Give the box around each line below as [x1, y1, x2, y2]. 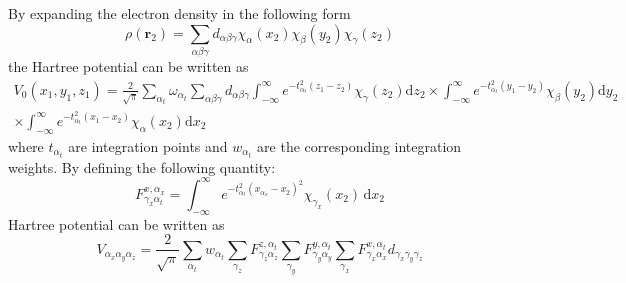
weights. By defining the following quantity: [8, 156, 276, 177]
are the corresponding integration [257, 135, 462, 156]
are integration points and [68, 135, 228, 156]
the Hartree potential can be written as [8, 55, 249, 76]
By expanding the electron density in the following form [8, 3, 351, 23]
